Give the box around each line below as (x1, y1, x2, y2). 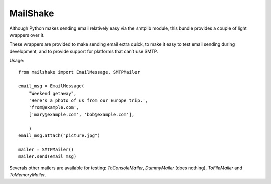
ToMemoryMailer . (9, 171, 46, 178)
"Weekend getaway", (28, 90, 77, 96)
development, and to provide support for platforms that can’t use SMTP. (9, 48, 158, 54)
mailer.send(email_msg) (18, 154, 77, 159)
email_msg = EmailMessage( (18, 83, 85, 89)
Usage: (9, 58, 25, 64)
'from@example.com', (28, 105, 79, 110)
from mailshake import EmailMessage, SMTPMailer (18, 69, 140, 75)
